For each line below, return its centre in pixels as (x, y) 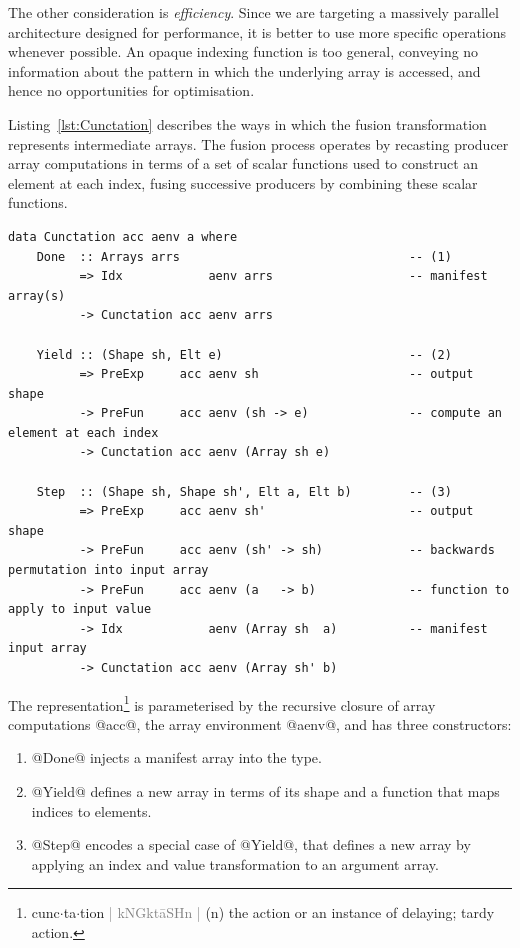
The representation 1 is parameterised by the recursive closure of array (222, 703)
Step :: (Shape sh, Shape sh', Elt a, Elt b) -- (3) (244, 491)
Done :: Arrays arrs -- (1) (244, 256)
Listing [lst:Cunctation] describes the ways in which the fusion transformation (247, 123)
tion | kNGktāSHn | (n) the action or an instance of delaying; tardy (287, 912)
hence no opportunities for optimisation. (131, 90)
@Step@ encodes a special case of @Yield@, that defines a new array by (251, 844)
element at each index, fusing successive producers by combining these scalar (243, 182)
